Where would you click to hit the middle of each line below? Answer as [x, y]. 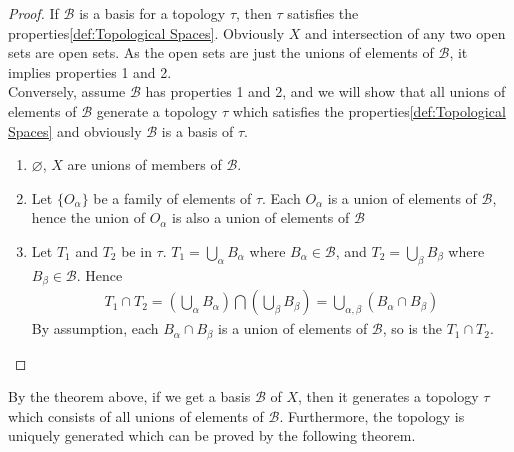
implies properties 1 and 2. [90, 71]
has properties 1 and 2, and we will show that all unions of [325, 91]
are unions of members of [144, 164]
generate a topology [157, 110]
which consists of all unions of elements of [136, 415]
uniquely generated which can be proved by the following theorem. [212, 435]
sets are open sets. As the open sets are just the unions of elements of [221, 52]
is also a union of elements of [261, 217]
